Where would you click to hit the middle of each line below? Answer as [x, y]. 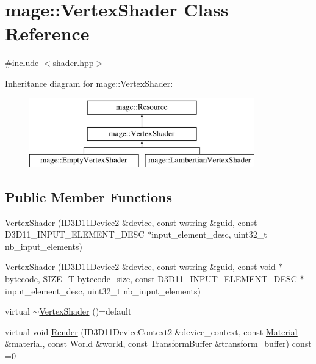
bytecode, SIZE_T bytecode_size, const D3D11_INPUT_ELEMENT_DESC [151, 279]
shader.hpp [73, 63]
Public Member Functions [88, 196]
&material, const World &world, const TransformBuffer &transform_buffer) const [158, 344]
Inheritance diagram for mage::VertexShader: [89, 83]
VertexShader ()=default [85, 311]
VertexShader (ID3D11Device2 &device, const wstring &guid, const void [140, 267]
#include [22, 63]
